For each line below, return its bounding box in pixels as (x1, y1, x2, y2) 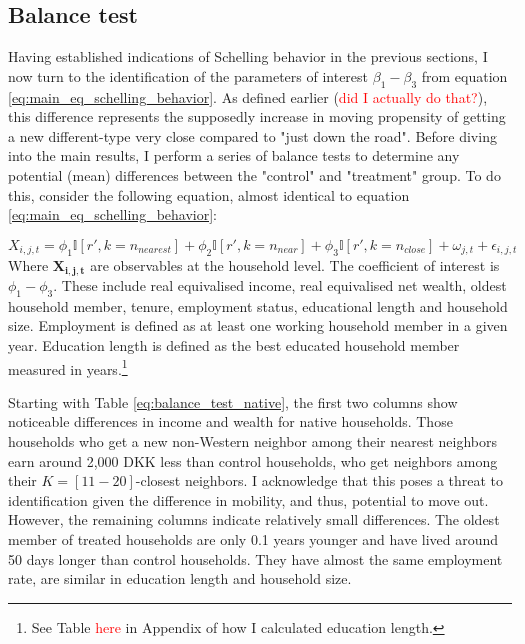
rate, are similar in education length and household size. (8, 568, 352, 589)
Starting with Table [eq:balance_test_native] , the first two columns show (8, 391, 458, 412)
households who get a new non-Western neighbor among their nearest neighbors (8, 431, 498, 452)
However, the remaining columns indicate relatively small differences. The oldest (8, 509, 500, 530)
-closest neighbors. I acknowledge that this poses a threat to (135, 470, 504, 491)
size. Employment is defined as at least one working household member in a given (8, 315, 508, 336)
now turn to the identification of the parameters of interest (8, 65, 369, 86)
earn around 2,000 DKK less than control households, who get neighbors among (8, 450, 498, 471)
